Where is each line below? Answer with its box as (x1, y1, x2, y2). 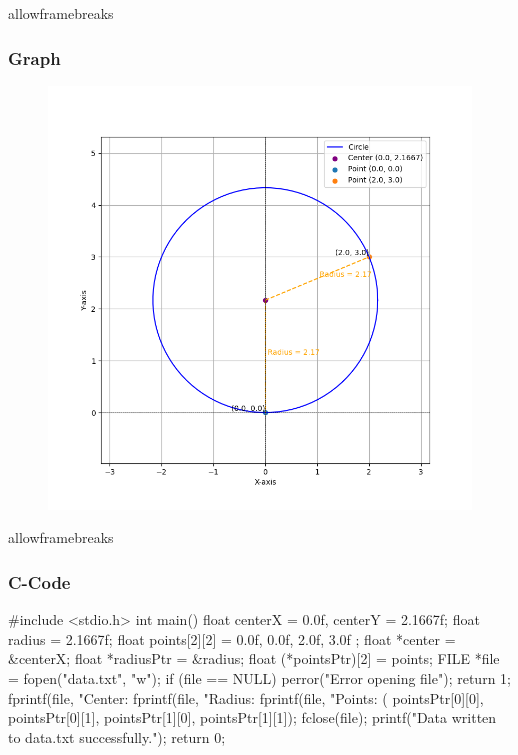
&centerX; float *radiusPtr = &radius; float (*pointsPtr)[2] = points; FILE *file (8, 648, 500, 669)
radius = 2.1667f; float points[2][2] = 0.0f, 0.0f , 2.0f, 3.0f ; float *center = (8, 628, 456, 649)
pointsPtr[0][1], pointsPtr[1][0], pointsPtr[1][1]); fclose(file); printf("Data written (8, 707, 497, 728)
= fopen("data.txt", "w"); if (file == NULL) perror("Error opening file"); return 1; (8, 668, 511, 688)
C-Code (8, 569, 71, 594)
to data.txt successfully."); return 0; (8, 726, 226, 747)
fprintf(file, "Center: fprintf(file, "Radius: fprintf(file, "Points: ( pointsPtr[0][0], (8, 687, 484, 708)
